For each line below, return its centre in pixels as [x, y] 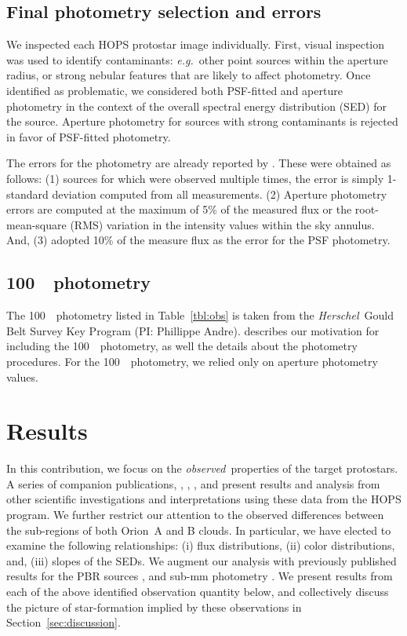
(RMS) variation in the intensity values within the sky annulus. [222, 224]
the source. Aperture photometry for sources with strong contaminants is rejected [202, 121]
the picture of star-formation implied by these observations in [154, 607]
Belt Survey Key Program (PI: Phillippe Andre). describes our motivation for [193, 330]
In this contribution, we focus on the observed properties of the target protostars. [202, 468]
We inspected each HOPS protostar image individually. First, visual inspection [196, 44]
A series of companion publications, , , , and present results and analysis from [193, 483]
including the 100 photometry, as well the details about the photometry [182, 346]
